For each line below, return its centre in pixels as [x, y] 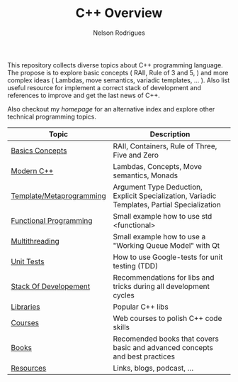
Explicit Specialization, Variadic [165, 195]
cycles [124, 295]
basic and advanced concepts [163, 347]
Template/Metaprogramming [58, 195]
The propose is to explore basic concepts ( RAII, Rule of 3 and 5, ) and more [118, 72]
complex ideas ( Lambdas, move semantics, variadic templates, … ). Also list [119, 80]
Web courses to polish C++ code [168, 318]
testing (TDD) [135, 266]
